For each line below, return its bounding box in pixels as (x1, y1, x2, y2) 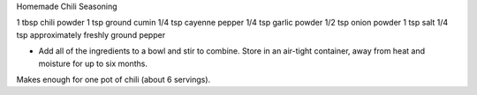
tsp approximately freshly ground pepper (16, 29, 166, 40)
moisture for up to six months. (38, 58, 148, 69)
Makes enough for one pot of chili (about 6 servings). (16, 74, 211, 84)
